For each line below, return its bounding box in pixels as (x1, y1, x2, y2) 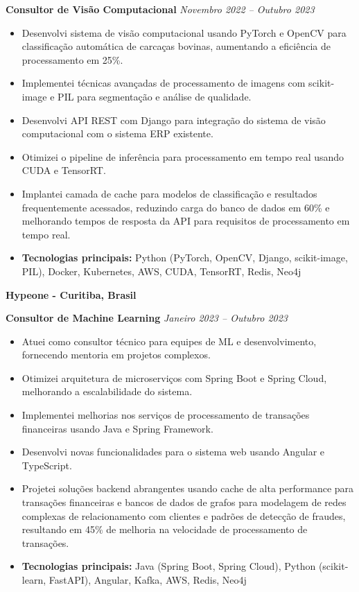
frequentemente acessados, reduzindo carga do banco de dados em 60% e (21, 200, 330, 214)
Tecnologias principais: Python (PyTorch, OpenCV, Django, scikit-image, (21, 250, 348, 265)
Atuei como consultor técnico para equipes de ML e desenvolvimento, (21, 333, 317, 348)
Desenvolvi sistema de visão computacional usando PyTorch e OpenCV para (21, 25, 347, 40)
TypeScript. (21, 458, 72, 472)
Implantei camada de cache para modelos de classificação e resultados (21, 186, 317, 200)
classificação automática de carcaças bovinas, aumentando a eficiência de (21, 39, 331, 53)
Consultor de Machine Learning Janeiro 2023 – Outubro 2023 (6, 311, 288, 325)
